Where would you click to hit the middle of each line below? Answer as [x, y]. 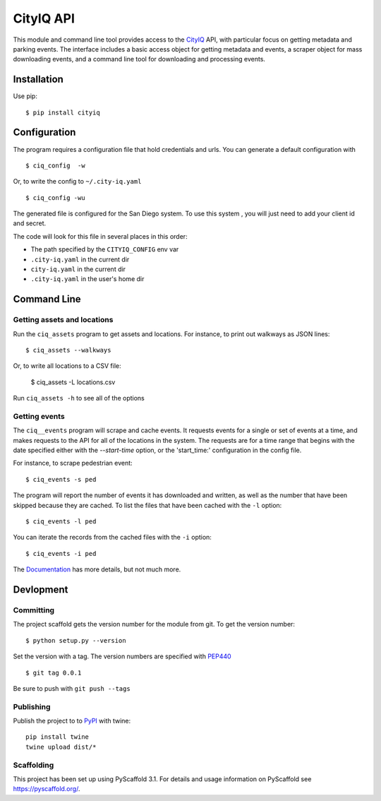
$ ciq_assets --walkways [68, 350]
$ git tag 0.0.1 [54, 672]
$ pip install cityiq [63, 112]
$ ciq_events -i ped [61, 553]
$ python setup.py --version [76, 640]
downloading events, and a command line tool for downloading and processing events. [139, 59]
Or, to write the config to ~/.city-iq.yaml [77, 182]
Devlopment [41, 590]
